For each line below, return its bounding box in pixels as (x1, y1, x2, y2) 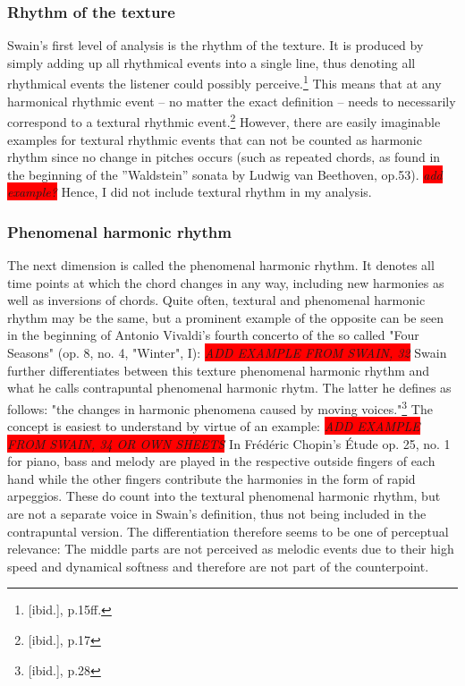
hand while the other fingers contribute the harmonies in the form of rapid (7, 469, 416, 487)
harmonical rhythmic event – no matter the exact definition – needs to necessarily (7, 91, 456, 110)
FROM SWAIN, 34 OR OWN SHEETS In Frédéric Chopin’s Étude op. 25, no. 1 (7, 434, 451, 453)
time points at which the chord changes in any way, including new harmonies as (7, 273, 444, 292)
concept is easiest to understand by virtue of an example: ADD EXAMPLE (7, 417, 420, 436)
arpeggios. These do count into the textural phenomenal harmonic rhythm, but (7, 487, 441, 505)
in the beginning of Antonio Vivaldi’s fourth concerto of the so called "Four (7, 326, 419, 344)
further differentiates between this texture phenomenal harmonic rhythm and (7, 360, 430, 379)
